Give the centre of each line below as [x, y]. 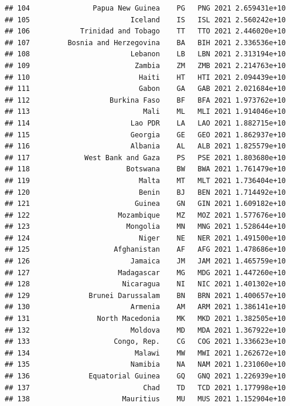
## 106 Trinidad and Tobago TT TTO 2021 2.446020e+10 [145, 31]
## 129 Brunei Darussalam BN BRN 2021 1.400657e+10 [145, 295]
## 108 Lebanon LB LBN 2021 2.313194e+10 [145, 54]
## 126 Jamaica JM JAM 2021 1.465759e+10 [145, 261]
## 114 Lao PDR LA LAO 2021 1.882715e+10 [145, 123]
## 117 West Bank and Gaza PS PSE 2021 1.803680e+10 [145, 158]
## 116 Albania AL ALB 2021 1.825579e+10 [145, 146]
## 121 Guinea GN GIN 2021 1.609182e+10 [145, 204]
